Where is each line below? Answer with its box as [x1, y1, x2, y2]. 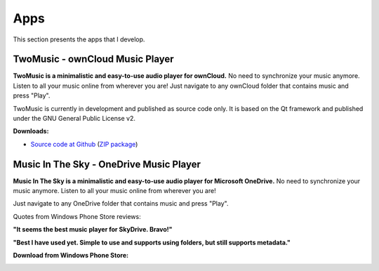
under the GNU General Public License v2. [13, 114, 136, 123]
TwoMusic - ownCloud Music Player [13, 53, 175, 65]
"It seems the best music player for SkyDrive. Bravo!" [13, 225, 173, 234]
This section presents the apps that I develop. [13, 35, 145, 44]
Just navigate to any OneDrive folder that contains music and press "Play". [13, 199, 229, 208]
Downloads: [13, 127, 49, 135]
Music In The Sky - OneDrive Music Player [13, 158, 201, 170]
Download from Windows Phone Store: [13, 251, 129, 260]
